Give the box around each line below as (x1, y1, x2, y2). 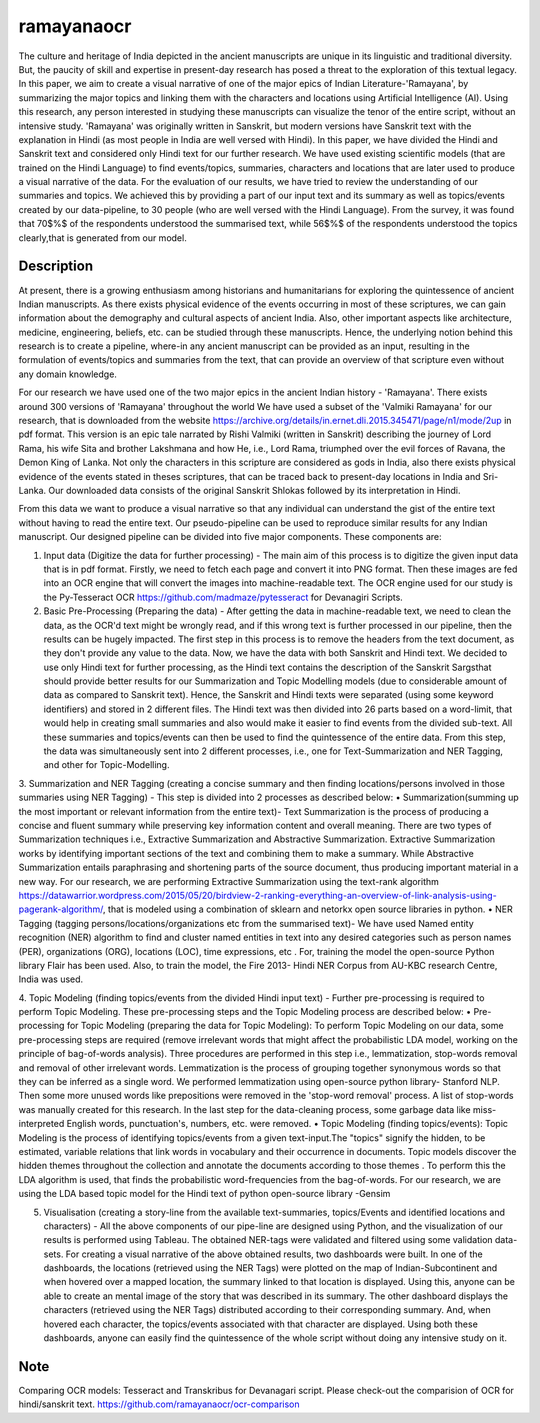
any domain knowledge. (18, 368, 117, 380)
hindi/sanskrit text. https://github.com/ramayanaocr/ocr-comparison (18, 1398, 300, 1410)
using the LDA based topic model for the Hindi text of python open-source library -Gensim (18, 1188, 391, 1200)
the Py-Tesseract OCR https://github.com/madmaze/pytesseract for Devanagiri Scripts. (43, 591, 404, 603)
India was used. (18, 973, 84, 985)
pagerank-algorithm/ (18, 903, 104, 915)
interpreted (18, 1118, 65, 1130)
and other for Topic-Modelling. (43, 759, 170, 771)
